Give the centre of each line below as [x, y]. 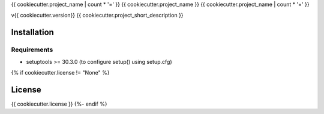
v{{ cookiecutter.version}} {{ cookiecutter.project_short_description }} [97, 16]
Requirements [32, 50]
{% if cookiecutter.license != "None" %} [60, 72]
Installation [32, 33]
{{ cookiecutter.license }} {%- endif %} [59, 104]
